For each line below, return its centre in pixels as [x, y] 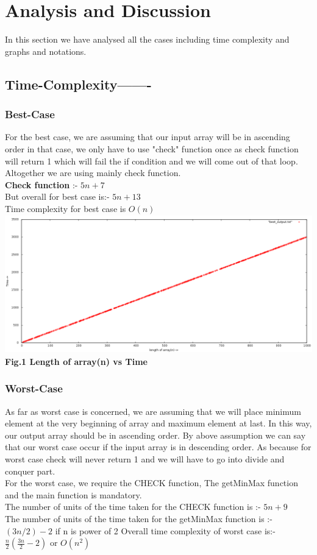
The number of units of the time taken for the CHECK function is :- [133, 507]
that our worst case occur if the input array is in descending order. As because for [158, 447]
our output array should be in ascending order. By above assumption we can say [155, 435]
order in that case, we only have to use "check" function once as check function [152, 148]
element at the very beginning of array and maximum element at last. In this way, [158, 423]
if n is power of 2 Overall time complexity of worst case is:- [165, 530]
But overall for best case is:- [57, 196]
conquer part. [30, 471]
